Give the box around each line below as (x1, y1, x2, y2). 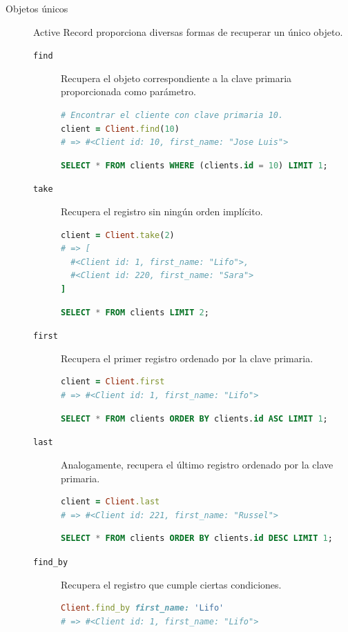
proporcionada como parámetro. (61, 84, 196, 99)
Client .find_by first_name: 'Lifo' (61, 603, 224, 613)
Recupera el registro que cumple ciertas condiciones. (61, 577, 282, 591)
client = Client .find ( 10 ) (61, 124, 180, 134)
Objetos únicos (6, 1, 68, 15)
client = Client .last (61, 497, 160, 507)
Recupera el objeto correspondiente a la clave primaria (61, 70, 292, 85)
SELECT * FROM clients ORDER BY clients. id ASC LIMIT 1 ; (61, 413, 328, 424)
